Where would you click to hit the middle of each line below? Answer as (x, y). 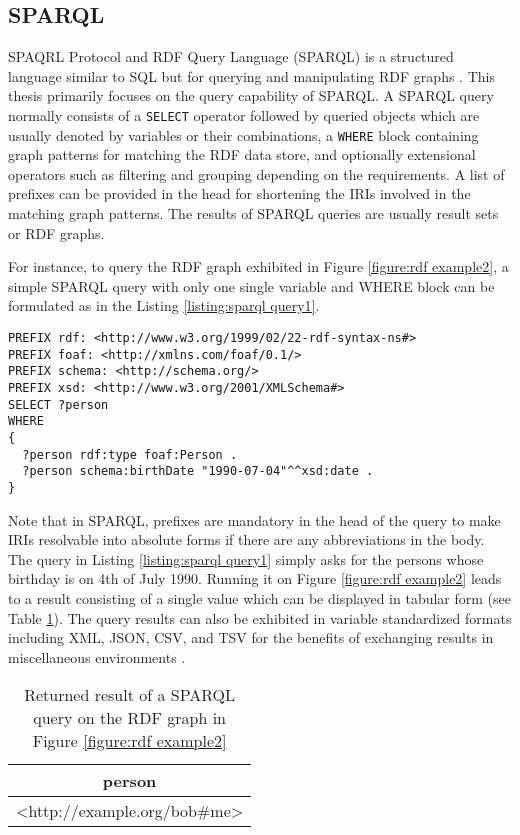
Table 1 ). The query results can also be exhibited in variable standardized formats (260, 617)
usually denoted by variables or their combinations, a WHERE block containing (243, 134)
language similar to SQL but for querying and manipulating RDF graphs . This (251, 75)
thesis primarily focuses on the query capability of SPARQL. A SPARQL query (251, 95)
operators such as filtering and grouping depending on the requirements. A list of (256, 173)
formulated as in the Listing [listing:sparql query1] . (164, 305)
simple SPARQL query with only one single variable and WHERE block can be (251, 285)
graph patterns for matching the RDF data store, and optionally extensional (242, 154)
